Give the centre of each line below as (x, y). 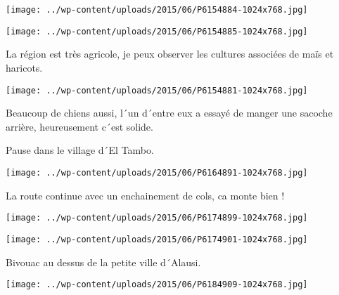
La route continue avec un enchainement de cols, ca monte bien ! (145, 195)
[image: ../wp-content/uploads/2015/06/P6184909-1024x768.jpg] (157, 285)
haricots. (24, 67)
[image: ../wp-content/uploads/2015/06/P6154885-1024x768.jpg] (157, 31)
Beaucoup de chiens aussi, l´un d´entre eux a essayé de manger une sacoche (169, 113)
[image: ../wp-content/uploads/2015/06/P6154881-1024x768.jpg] (157, 90)
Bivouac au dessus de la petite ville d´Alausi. (103, 262)
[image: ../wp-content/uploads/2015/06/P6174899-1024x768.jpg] (157, 218)
